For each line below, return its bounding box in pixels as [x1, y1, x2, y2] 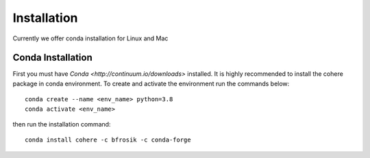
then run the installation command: [12, 120, 111, 129]
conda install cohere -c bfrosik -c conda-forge [25, 136, 191, 144]
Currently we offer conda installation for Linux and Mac [12, 34, 169, 42]
